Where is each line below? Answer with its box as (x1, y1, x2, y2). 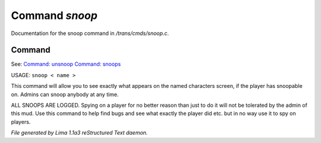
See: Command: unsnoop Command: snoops (11, 61, 121, 68)
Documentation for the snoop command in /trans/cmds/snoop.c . (11, 30, 169, 37)
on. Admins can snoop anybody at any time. (11, 91, 119, 98)
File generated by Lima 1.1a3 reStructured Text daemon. (11, 129, 148, 136)
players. (11, 118, 31, 125)
